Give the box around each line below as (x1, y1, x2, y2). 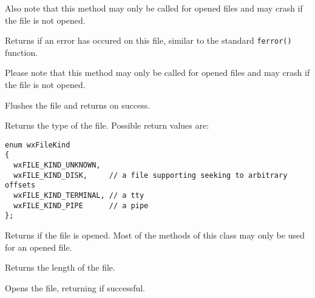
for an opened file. (5, 240, 72, 253)
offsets (5, 181, 36, 190)
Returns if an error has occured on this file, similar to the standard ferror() (5, 34, 292, 47)
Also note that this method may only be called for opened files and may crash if (5, 2, 303, 14)
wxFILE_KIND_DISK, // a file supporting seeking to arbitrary (13, 171, 288, 180)
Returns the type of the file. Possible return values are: (5, 119, 209, 132)
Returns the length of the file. (5, 261, 115, 274)
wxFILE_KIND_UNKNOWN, (13, 161, 101, 170)
